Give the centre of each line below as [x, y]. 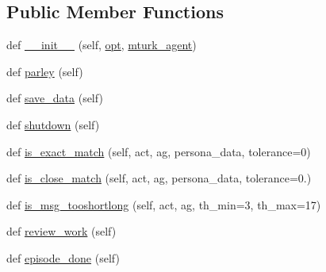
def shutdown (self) [53, 124]
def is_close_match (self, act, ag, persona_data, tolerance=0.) [159, 178]
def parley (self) [45, 71]
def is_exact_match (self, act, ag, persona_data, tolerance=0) [159, 151]
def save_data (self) [55, 98]
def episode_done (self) [63, 257]
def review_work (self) [61, 231]
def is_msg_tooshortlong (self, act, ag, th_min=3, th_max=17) [164, 204]
